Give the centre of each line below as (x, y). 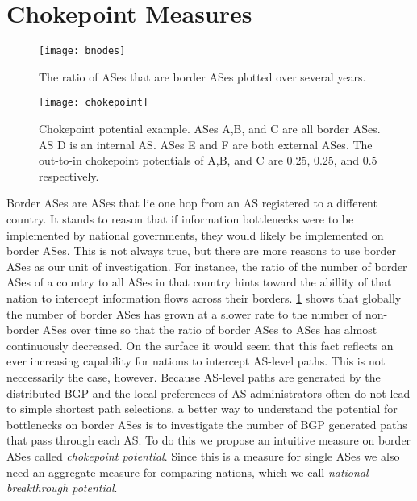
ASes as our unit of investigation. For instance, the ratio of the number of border (207, 266)
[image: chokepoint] (94, 103)
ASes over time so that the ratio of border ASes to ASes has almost (210, 330)
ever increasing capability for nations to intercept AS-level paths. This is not (196, 361)
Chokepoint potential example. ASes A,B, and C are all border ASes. (210, 129)
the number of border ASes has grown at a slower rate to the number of (184, 313)
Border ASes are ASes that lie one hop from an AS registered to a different (192, 203)
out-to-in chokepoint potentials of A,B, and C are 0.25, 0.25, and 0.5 (208, 160)
